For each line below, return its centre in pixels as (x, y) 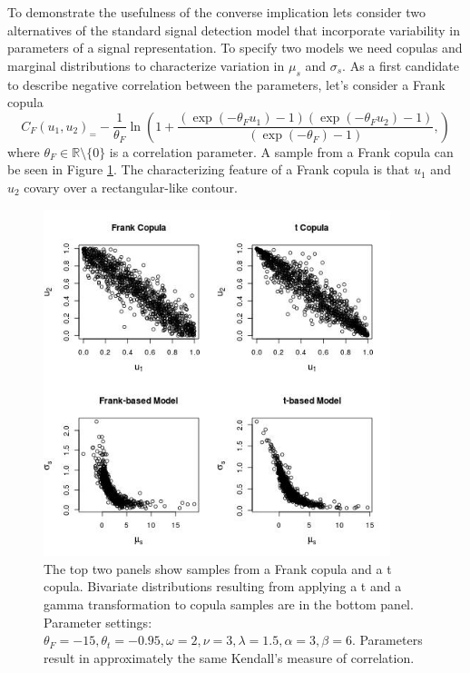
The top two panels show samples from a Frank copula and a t (218, 568)
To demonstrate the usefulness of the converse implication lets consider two (217, 12)
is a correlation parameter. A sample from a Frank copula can (281, 151)
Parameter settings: (98, 622)
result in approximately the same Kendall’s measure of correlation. (229, 657)
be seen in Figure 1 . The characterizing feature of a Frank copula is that (209, 169)
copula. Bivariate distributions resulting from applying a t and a (223, 586)
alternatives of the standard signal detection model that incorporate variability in (234, 30)
